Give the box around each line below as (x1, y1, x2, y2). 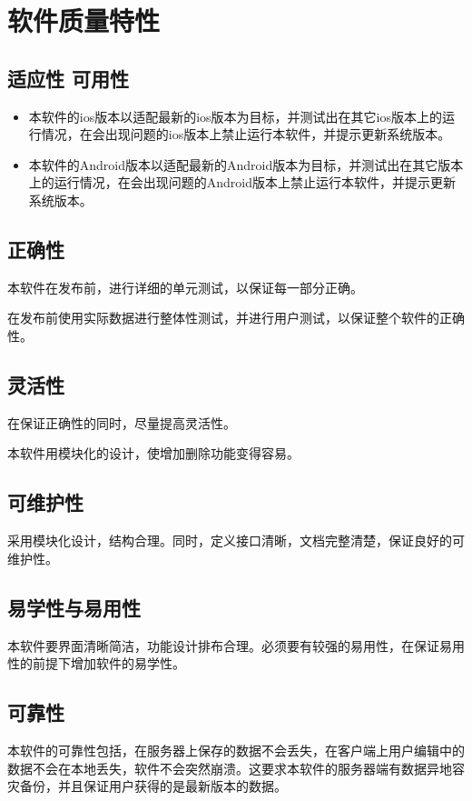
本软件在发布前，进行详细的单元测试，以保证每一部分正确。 (7, 277, 363, 296)
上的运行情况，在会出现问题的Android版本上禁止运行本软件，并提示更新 (28, 173, 457, 192)
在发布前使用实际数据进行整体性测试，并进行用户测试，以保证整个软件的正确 (7, 308, 465, 327)
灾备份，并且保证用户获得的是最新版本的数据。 (7, 776, 287, 796)
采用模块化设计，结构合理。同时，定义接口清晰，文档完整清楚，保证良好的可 (7, 531, 465, 550)
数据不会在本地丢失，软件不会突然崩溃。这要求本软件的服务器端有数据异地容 (7, 758, 465, 777)
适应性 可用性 (7, 64, 130, 92)
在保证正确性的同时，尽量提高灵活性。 (7, 413, 236, 432)
